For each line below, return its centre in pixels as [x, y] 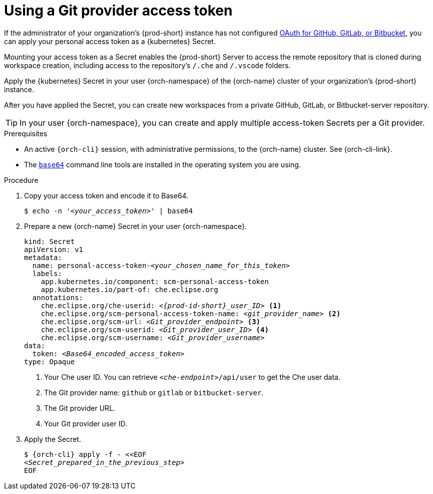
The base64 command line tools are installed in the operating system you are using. [162, 164]
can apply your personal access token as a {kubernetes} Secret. [110, 41]
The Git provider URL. [80, 408]
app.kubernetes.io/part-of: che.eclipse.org [129, 289]
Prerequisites [26, 133]
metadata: [43, 257]
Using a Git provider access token [118, 11]
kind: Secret [50, 241]
